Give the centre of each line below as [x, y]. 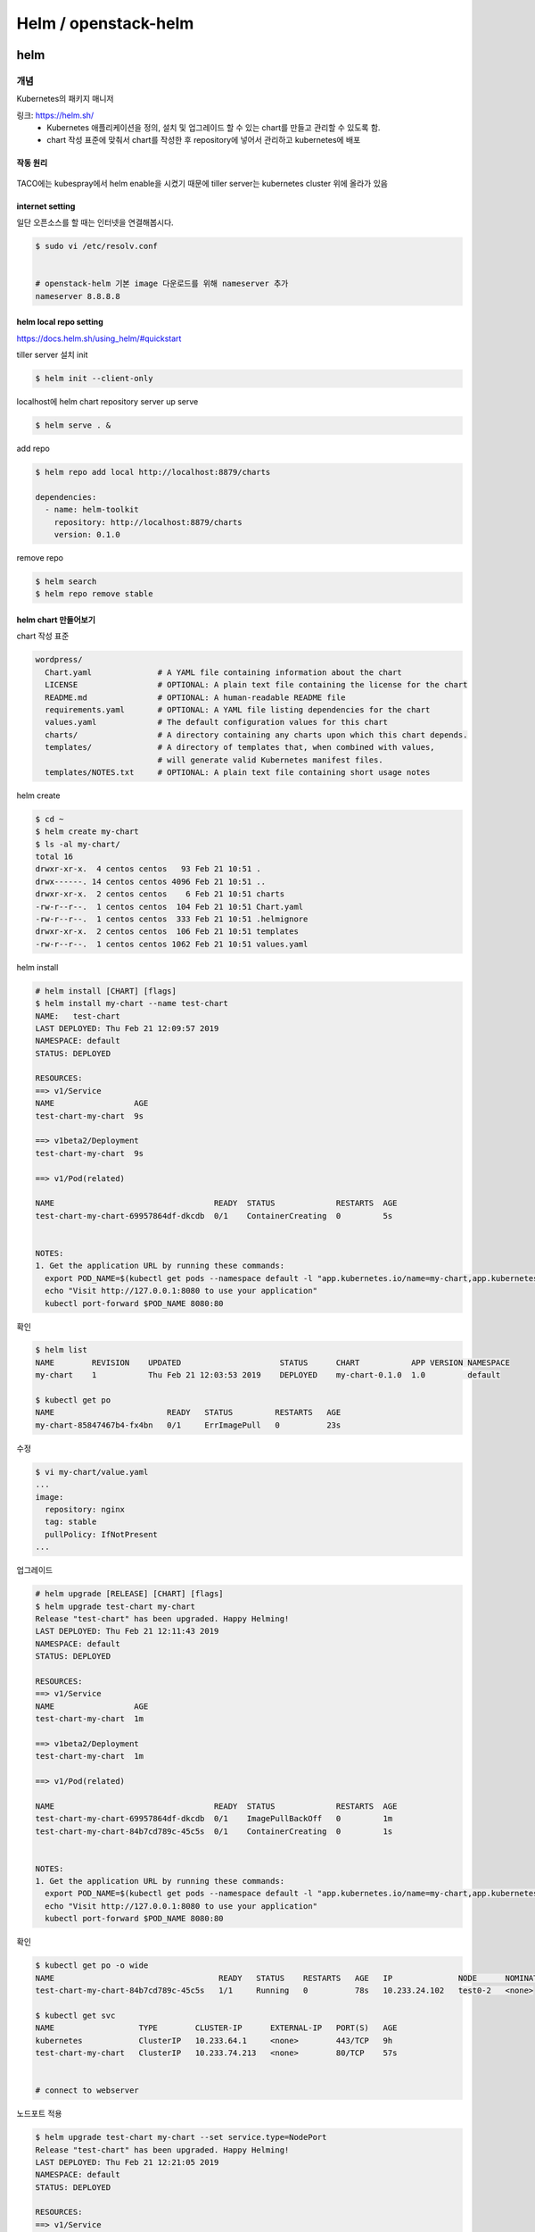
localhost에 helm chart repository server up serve [107, 402]
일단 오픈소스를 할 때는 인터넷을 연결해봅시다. [95, 222]
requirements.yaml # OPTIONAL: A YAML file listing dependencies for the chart [238, 709]
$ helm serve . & [73, 425]
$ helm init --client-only [94, 379]
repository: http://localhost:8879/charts [148, 522]
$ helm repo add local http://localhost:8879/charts [153, 472]
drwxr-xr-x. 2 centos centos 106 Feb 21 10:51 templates [167, 932]
